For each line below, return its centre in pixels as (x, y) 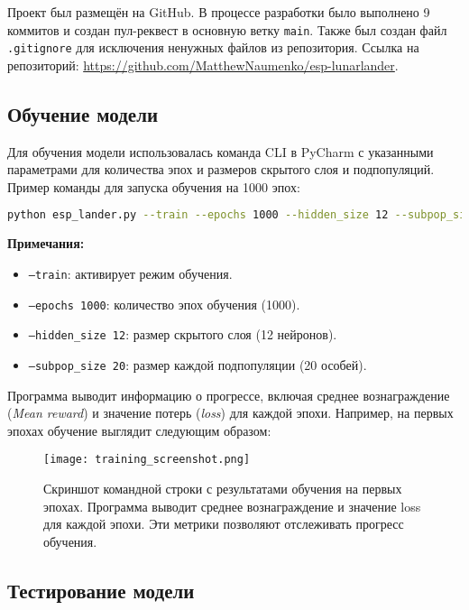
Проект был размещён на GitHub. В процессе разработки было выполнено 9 (219, 12)
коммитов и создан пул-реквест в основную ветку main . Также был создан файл (227, 29)
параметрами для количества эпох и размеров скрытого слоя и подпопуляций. (221, 169)
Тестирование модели (101, 590)
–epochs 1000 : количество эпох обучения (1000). (164, 304)
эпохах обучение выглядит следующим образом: (139, 430)
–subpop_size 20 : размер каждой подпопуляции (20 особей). (198, 364)
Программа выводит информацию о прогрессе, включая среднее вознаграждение (229, 395)
